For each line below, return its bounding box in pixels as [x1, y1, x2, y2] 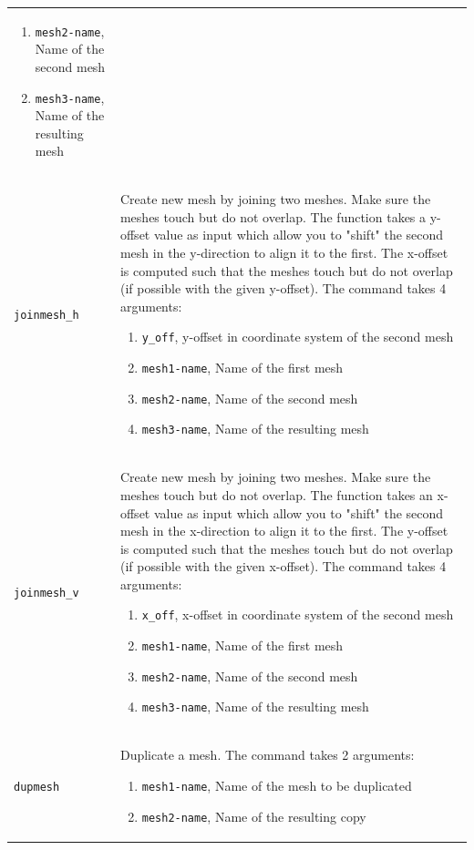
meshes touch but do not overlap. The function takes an [119, 485, 433, 504]
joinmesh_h [14, 309, 79, 323]
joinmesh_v [14, 587, 79, 600]
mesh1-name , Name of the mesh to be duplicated [141, 775, 412, 794]
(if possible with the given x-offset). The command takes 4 [119, 557, 447, 576]
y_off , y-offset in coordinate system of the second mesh [141, 327, 454, 346]
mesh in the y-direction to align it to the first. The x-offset [119, 243, 448, 262]
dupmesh [14, 780, 60, 794]
